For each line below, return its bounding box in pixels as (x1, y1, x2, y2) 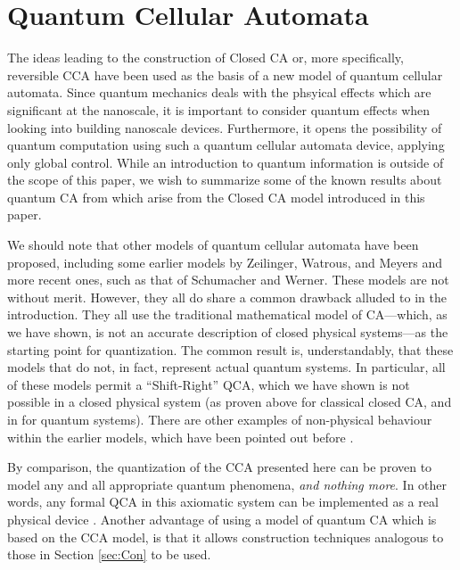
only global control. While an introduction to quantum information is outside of (7, 153, 444, 171)
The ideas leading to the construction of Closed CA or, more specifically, (7, 48, 404, 67)
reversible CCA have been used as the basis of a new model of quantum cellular (7, 65, 443, 84)
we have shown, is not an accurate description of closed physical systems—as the (7, 323, 448, 342)
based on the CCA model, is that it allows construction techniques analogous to (7, 527, 444, 546)
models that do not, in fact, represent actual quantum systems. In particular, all (7, 358, 446, 376)
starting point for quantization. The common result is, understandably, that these (7, 340, 454, 359)
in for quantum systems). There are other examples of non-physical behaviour (7, 410, 432, 428)
